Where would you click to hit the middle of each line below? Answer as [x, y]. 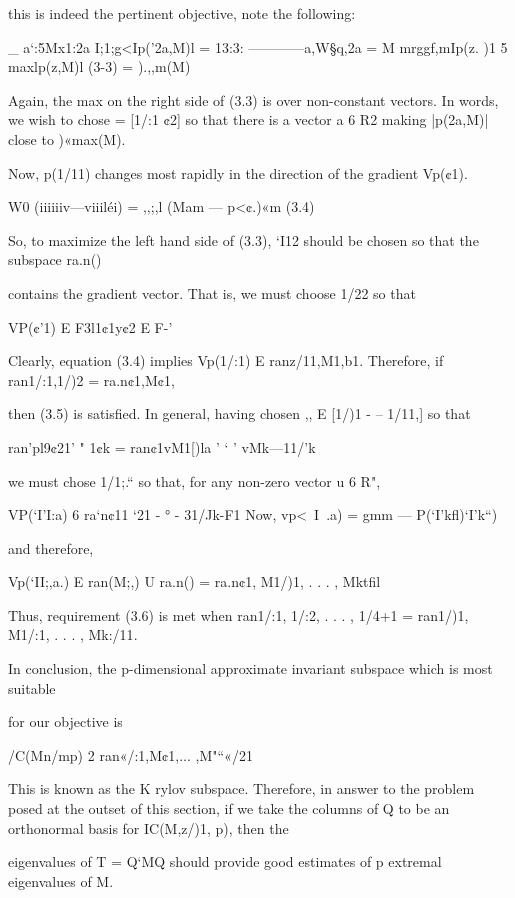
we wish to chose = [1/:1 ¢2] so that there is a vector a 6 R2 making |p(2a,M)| [248, 119]
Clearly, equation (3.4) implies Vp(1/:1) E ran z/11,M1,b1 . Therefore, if [226, 360]
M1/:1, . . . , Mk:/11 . [73, 634]
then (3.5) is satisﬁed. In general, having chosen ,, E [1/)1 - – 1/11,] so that [239, 413]
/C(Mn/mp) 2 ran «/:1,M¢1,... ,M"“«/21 [130, 754]
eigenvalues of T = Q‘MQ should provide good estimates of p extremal [225, 861]
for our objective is [65, 721]
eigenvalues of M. [61, 880]
